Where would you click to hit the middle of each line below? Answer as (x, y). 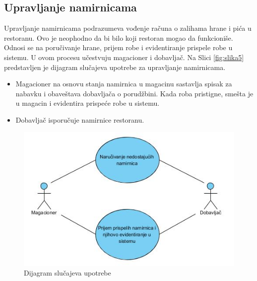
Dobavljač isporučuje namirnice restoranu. (80, 119)
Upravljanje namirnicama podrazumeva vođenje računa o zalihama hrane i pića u (128, 28)
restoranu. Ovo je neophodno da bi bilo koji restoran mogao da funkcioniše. (119, 37)
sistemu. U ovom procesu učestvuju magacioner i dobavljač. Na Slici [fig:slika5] (124, 57)
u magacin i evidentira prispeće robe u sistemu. (88, 103)
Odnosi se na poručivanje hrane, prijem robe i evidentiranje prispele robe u (118, 47)
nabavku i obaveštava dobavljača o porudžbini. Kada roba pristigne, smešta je (134, 93)
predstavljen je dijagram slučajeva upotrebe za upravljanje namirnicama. (115, 67)
